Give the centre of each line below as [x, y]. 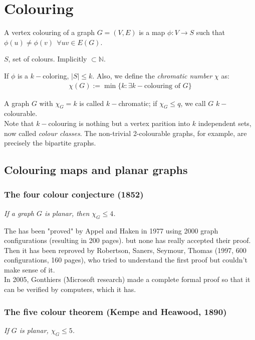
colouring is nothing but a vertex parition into [119, 123]
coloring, [56, 75]
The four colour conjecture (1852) [74, 194]
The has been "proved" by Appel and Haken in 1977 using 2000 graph [111, 230]
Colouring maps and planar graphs [96, 170]
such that [211, 32]
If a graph [19, 213]
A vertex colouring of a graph [49, 32]
